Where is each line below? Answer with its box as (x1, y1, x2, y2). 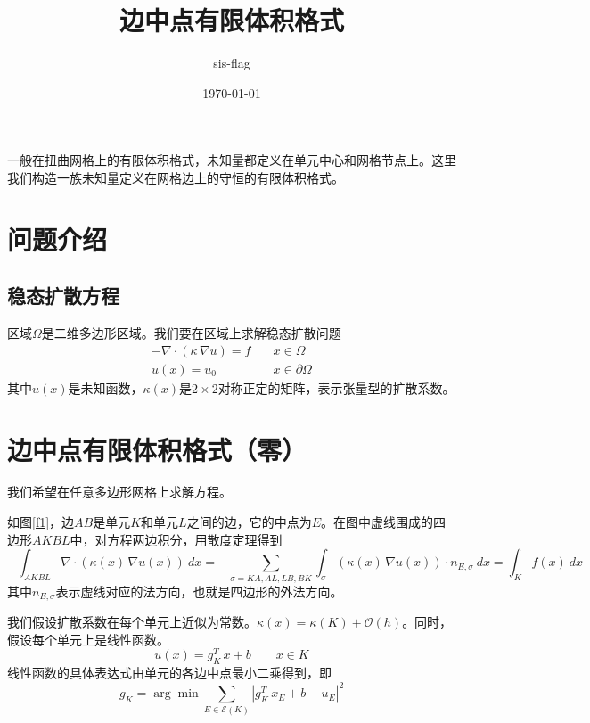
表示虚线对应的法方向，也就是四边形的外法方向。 (55, 581, 343, 600)
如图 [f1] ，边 (7, 513, 75, 531)
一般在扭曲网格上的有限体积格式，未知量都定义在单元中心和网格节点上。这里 (7, 151, 456, 169)
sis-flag (213, 53, 250, 72)
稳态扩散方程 (7, 282, 119, 309)
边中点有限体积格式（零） (7, 431, 307, 467)
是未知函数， (68, 378, 143, 397)
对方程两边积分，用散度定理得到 (94, 530, 283, 548)
